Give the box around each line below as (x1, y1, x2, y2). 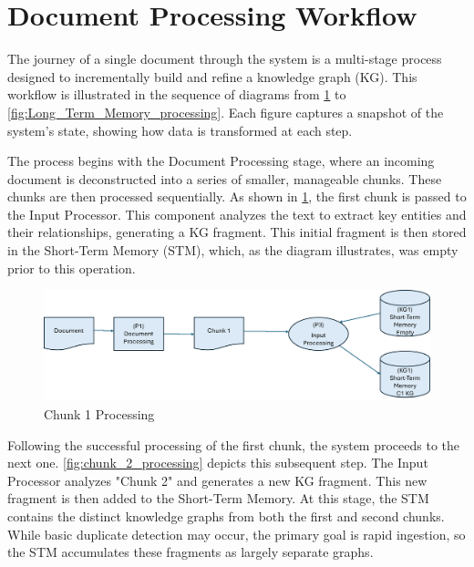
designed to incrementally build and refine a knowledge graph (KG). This (7, 67, 417, 86)
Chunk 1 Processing (44, 404, 155, 423)
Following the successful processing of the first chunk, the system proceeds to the (7, 435, 460, 454)
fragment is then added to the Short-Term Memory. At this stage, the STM (7, 489, 429, 508)
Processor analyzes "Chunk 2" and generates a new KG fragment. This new (7, 470, 428, 490)
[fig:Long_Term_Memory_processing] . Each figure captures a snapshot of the (7, 102, 444, 121)
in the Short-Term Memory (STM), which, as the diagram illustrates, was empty (7, 241, 459, 260)
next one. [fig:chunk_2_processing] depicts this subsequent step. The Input (7, 453, 428, 472)
